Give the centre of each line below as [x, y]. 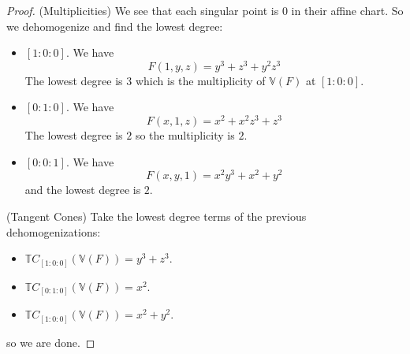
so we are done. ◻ [51, 342]
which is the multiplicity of [200, 80]
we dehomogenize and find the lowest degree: [115, 26]
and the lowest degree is [83, 190]
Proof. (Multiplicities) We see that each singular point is [143, 10]
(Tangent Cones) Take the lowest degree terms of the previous [157, 216]
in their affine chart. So [347, 10]
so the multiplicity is [185, 135]
